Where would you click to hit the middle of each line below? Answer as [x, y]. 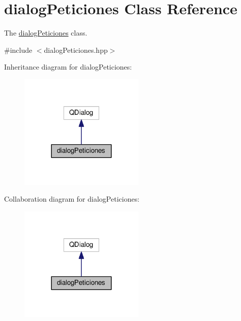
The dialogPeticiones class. [46, 33]
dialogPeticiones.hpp [76, 50]
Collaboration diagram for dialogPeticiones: [72, 199]
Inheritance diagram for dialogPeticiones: [68, 67]
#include [18, 50]
